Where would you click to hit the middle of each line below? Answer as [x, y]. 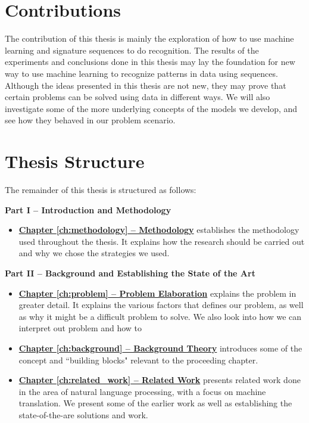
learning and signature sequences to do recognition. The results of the [132, 50]
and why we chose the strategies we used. [94, 253]
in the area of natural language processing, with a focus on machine [142, 391]
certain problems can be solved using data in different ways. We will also [138, 97]
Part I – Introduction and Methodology [88, 209]
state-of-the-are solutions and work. [83, 414]
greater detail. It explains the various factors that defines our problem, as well [161, 305]
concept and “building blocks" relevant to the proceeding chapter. [138, 360]
